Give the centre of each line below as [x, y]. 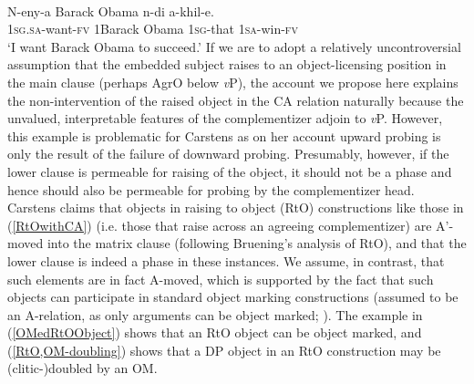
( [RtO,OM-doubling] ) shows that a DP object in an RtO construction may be [224, 350]
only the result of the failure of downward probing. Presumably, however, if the [228, 154]
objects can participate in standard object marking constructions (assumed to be [233, 297]
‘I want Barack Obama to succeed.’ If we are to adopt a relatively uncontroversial [234, 46]
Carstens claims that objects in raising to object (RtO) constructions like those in [236, 208]
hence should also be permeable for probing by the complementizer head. [211, 189]
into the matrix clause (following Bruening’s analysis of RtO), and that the [257, 243]
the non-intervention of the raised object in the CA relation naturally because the [236, 100]
